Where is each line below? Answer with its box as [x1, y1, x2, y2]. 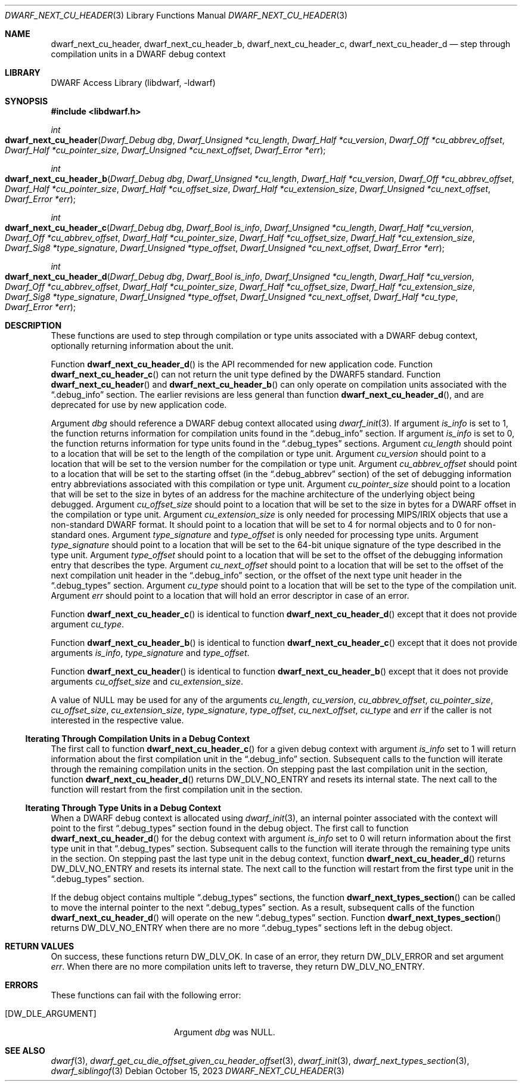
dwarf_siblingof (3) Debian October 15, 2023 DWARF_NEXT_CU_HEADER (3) [51, 1066, 345, 1076]
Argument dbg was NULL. [173, 1027, 275, 1037]
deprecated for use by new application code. [51, 400, 227, 410]
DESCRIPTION [5, 320, 62, 330]
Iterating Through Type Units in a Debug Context [25, 803, 221, 813]
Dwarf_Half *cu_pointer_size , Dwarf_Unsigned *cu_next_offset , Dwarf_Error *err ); [5, 145, 326, 155]
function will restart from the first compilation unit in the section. [51, 784, 303, 794]
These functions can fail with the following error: [51, 990, 241, 1000]
